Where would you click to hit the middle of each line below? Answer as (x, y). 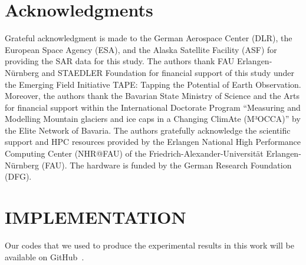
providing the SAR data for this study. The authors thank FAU (120, 61)
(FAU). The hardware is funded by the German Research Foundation (167, 165)
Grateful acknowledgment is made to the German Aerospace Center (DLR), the (149, 38)
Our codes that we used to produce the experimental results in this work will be (149, 245)
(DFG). (18, 176)
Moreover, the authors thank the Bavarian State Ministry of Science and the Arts (152, 96)
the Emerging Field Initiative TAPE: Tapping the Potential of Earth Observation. (153, 84)
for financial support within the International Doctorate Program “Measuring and (153, 107)
